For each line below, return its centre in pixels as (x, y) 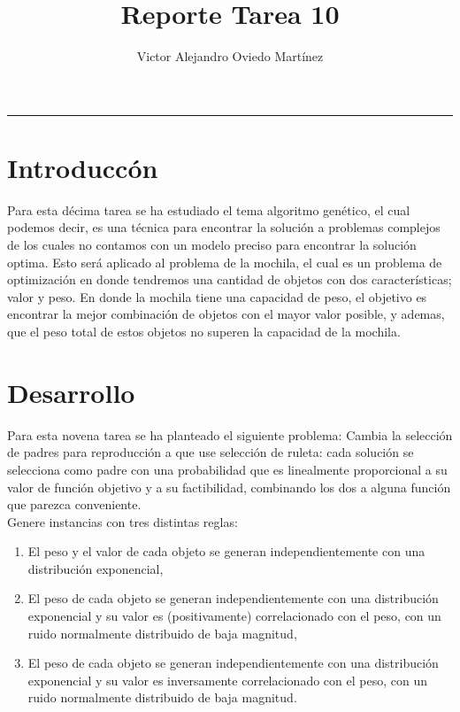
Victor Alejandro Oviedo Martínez (230, 56)
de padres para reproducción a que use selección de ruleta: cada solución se (211, 452)
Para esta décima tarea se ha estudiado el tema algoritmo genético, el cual (209, 209)
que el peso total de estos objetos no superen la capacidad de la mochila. (204, 331)
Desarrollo (71, 392)
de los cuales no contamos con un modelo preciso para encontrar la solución (212, 245)
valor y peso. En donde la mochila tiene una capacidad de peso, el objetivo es (217, 296)
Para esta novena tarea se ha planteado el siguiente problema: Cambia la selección (230, 434)
